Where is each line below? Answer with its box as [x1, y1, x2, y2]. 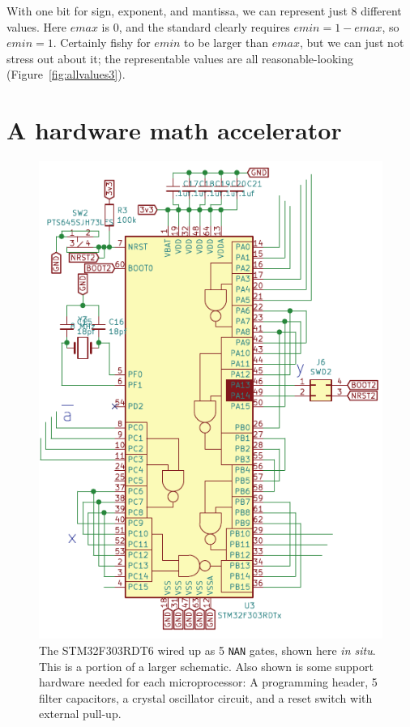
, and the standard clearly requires [118, 18, 290, 35]
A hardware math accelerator [6, 113, 342, 147]
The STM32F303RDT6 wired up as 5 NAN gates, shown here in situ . [39, 641, 376, 658]
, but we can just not [299, 34, 404, 51]
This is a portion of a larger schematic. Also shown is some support [39, 657, 374, 674]
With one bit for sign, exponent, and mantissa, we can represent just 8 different [6, 2, 402, 19]
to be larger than [184, 34, 269, 51]
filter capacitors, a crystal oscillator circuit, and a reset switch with [39, 689, 373, 706]
